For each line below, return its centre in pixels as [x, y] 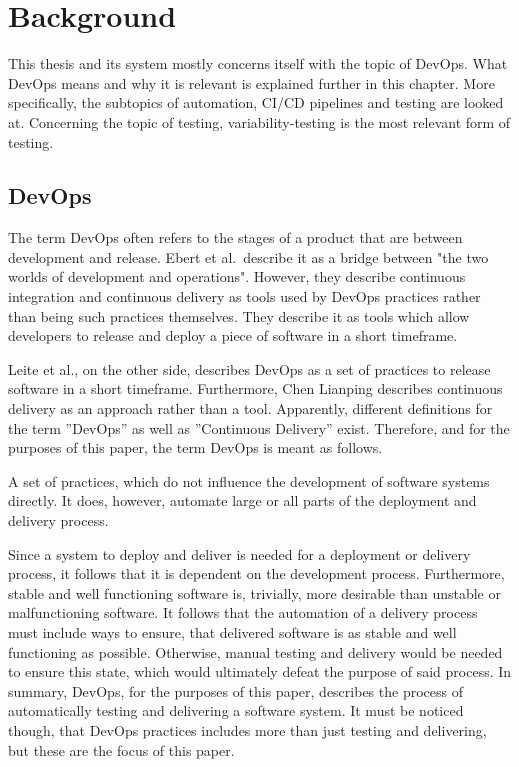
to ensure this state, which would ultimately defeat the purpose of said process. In [260, 671]
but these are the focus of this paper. [121, 749]
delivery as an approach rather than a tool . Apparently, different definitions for [250, 408]
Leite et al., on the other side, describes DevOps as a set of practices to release [249, 368]
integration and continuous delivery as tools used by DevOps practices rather [244, 296]
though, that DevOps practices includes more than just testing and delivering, [247, 729]
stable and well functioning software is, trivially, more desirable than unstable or [254, 592]
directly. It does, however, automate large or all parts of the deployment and [242, 500]
